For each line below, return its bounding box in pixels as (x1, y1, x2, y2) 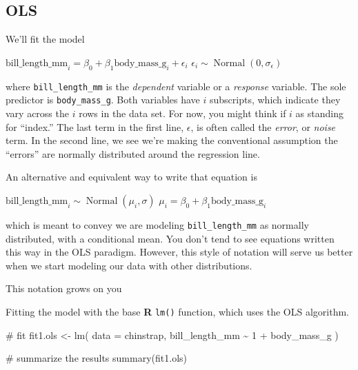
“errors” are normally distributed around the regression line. (6, 146, 260, 161)
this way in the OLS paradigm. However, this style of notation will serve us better (6, 245, 353, 259)
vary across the (6, 105, 69, 120)
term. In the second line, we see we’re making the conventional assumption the (6, 133, 338, 147)
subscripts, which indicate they (209, 92, 341, 107)
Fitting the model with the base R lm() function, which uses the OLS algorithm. (6, 304, 349, 318)
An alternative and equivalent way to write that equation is (6, 169, 257, 184)
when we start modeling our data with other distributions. (6, 258, 252, 272)
